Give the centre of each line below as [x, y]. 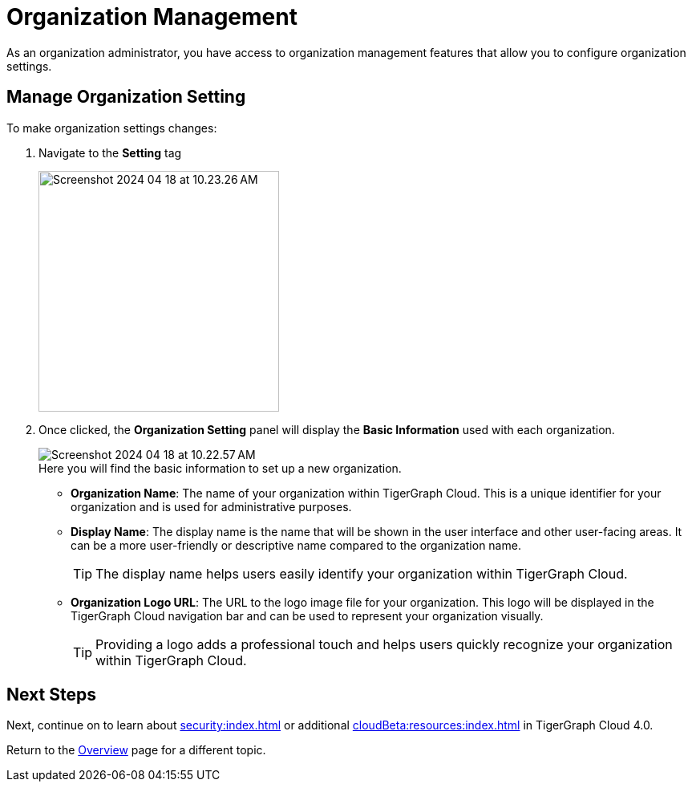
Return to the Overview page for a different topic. [136, 750]
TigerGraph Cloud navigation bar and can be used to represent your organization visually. [307, 615]
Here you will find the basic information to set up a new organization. [220, 468]
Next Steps [51, 695]
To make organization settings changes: [112, 128]
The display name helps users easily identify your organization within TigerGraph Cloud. [362, 573]
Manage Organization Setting [126, 97]
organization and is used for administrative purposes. [211, 506]
